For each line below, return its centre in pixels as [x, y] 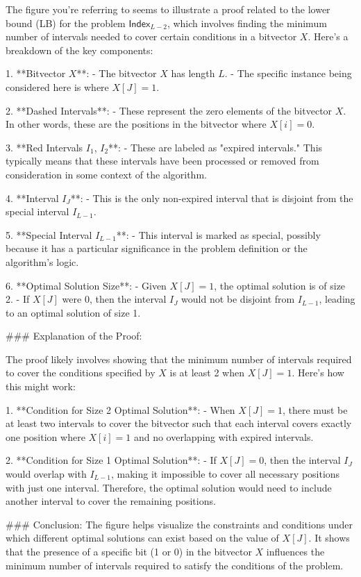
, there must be [315, 409]
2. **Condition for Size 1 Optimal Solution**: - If [111, 460]
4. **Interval [32, 198]
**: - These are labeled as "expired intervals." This [216, 147]
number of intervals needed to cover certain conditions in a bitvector [151, 36]
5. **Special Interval [49, 234]
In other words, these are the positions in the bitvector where [136, 124]
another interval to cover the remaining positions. [111, 501]
